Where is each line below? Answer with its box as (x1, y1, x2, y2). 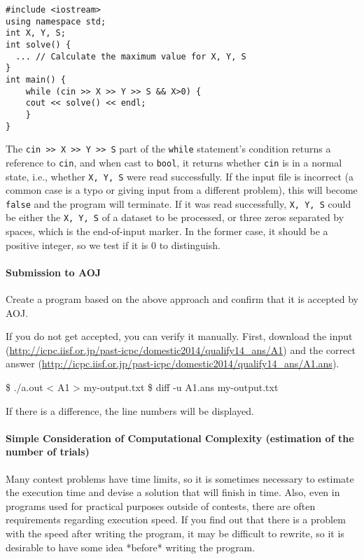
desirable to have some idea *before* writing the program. (6, 539, 255, 554)
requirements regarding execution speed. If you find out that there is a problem (6, 512, 346, 527)
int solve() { (6, 39, 71, 50)
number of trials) (6, 444, 90, 459)
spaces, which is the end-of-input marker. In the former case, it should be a (6, 224, 328, 239)
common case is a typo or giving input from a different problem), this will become (6, 183, 358, 197)
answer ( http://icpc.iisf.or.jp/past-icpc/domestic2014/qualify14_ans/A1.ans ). (6, 356, 339, 371)
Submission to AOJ (6, 264, 101, 279)
